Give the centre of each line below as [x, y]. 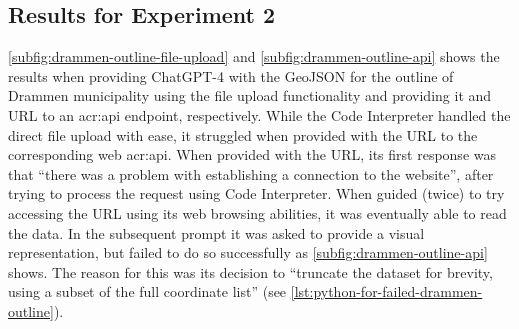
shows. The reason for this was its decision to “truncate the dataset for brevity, [250, 271]
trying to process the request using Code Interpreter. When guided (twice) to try [256, 193]
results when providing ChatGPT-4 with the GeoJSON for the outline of [231, 75]
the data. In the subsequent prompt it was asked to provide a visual [216, 232]
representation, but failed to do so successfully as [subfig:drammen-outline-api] [248, 252]
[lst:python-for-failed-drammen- [386, 291]
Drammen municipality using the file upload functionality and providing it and [250, 95]
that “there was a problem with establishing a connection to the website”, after [251, 173]
